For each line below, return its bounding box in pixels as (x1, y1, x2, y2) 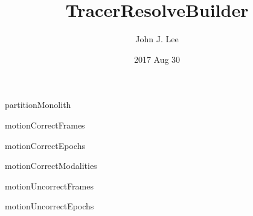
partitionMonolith (5, 98, 71, 111)
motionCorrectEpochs (5, 139, 85, 151)
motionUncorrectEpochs (5, 200, 94, 212)
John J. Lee (135, 33, 179, 45)
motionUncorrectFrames (5, 179, 94, 192)
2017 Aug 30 (133, 52, 181, 65)
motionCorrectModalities (5, 159, 97, 172)
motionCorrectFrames (5, 118, 85, 131)
